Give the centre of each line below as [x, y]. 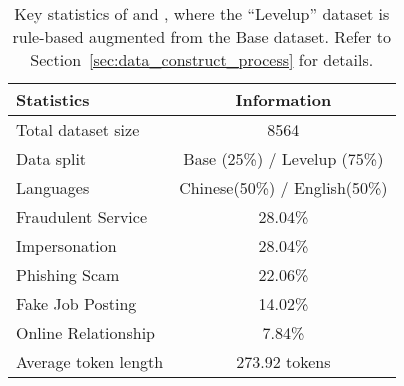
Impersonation [66, 245]
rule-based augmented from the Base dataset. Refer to [202, 36]
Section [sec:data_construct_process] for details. [202, 59]
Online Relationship [86, 332]
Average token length [90, 361]
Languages [53, 187]
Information [283, 99]
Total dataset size [78, 129]
